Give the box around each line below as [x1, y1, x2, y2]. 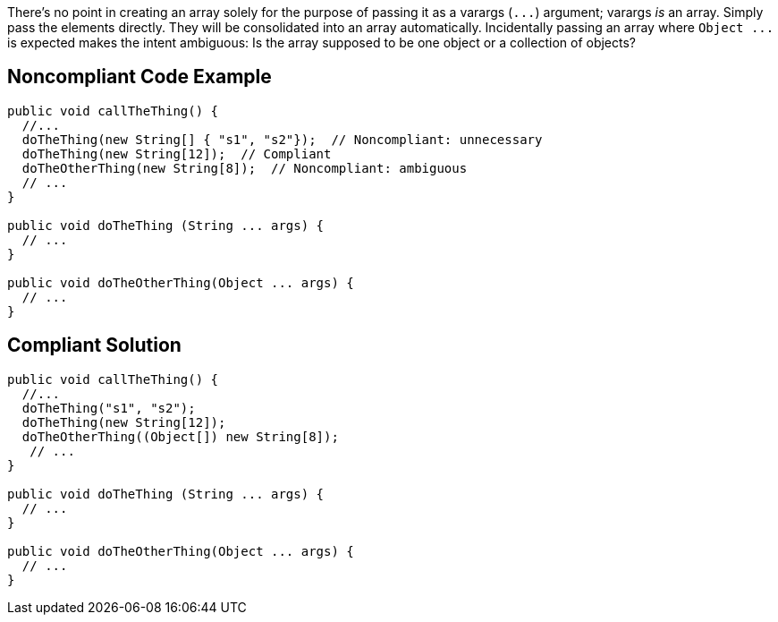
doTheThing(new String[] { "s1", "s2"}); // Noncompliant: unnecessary [21, 132, 543, 147]
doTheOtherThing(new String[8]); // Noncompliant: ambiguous [21, 160, 468, 175]
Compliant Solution [7, 334, 182, 357]
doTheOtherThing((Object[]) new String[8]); [21, 429, 339, 444]
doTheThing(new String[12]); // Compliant [21, 146, 332, 161]
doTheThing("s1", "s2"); [21, 400, 196, 415]
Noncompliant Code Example [7, 65, 272, 89]
